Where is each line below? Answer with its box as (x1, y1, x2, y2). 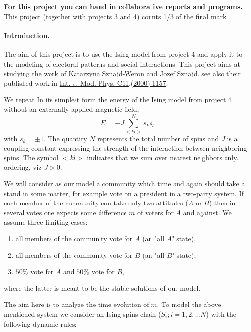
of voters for (137, 207, 174, 217)
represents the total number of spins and (97, 133, 219, 143)
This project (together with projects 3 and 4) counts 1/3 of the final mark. (4, 11, 228, 21)
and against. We (183, 207, 232, 217)
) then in (209, 198, 236, 208)
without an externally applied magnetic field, (4, 103, 139, 114)
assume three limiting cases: (4, 217, 88, 227)
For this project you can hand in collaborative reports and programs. (4, 1, 243, 11)
